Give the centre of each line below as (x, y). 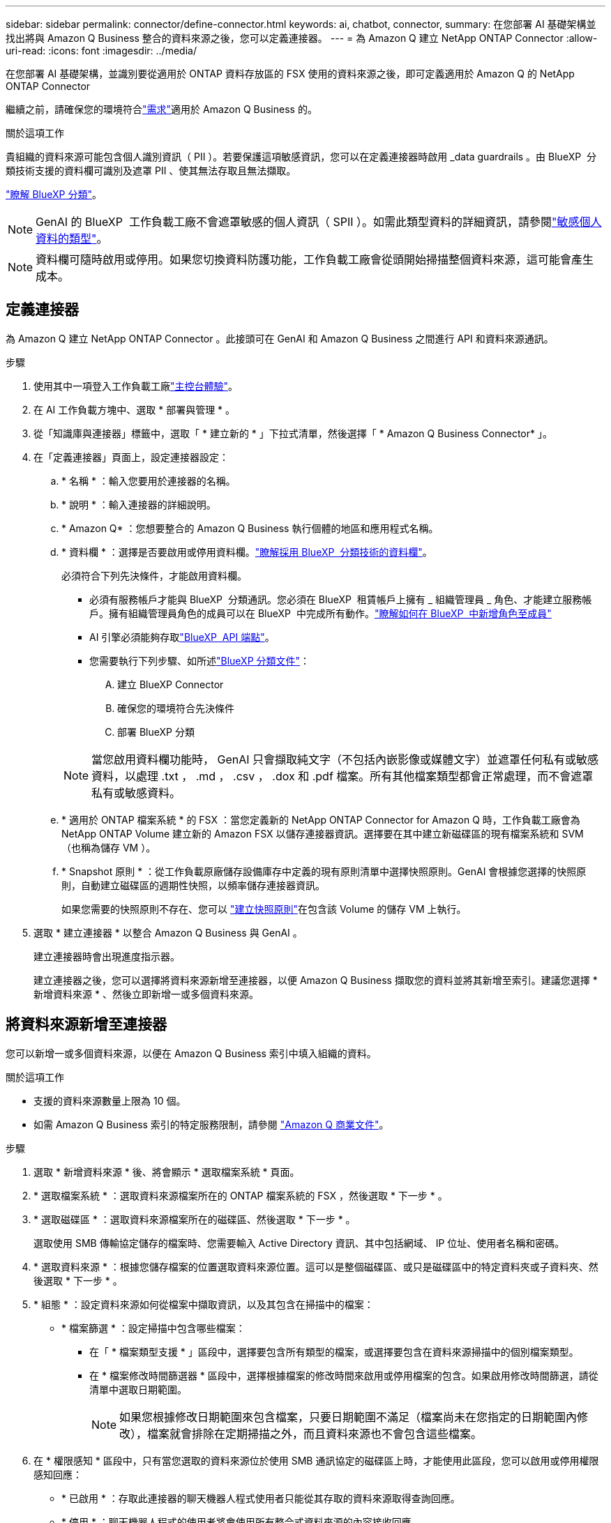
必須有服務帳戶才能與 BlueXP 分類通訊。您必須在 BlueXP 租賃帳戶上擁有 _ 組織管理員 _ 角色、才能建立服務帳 (341, 599)
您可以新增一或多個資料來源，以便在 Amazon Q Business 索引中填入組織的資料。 (191, 1053)
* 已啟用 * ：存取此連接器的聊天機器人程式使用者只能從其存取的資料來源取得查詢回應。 (261, 1498)
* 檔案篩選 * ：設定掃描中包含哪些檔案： (153, 1328)
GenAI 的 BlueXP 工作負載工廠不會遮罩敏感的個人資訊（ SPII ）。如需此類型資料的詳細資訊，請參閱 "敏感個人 (319, 222)
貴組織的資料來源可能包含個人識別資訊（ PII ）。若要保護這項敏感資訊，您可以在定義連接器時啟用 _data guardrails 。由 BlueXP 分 (301, 157)
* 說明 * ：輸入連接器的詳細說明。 (139, 504)
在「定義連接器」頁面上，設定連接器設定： (131, 457)
